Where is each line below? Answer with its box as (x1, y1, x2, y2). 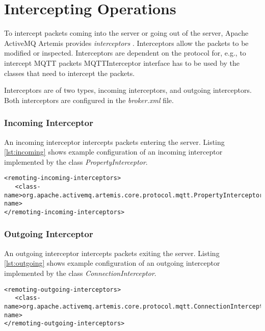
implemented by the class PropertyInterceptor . (4, 156, 148, 167)
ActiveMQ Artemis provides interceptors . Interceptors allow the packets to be (4, 37, 249, 48)
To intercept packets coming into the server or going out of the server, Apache (4, 28, 249, 38)
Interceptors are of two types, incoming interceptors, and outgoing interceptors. (4, 85, 252, 95)
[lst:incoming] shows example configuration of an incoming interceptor (4, 146, 223, 157)
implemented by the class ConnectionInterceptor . (4, 267, 156, 278)
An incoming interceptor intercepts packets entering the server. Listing (4, 136, 225, 147)
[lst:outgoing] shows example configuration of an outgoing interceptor (4, 258, 220, 268)
